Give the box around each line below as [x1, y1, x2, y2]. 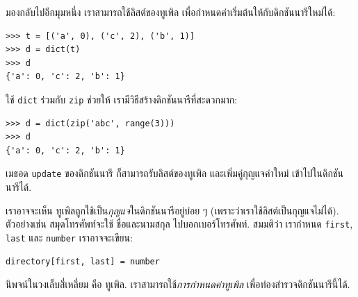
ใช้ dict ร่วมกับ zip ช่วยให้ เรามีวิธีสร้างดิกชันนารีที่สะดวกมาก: [6, 92, 238, 106]
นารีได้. [6, 180, 32, 194]
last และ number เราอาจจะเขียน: [6, 230, 133, 244]
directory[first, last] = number [6, 256, 160, 266]
